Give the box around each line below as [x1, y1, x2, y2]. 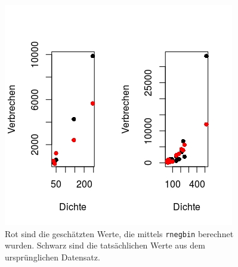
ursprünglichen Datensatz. [5, 250, 100, 263]
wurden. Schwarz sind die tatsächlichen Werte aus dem [5, 239, 205, 251]
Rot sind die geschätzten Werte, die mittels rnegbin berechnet [5, 227, 234, 240]
